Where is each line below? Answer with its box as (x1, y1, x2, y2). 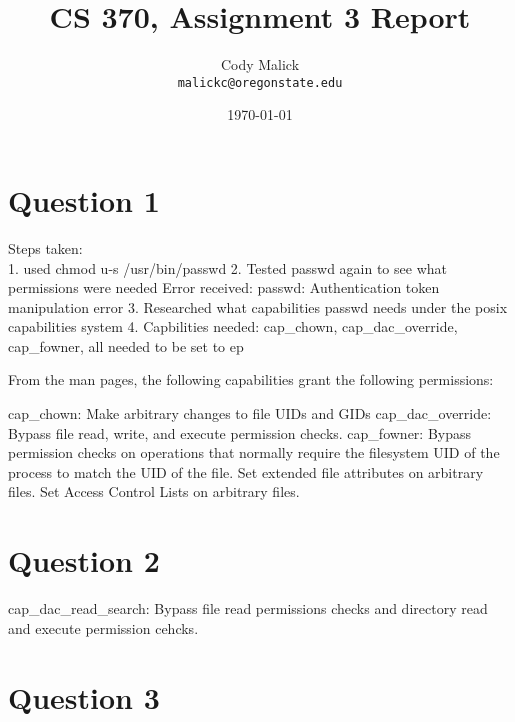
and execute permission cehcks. (8, 617, 199, 638)
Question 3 (8, 676, 160, 717)
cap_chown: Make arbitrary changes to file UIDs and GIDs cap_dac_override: (8, 403, 492, 424)
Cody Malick (220, 54, 300, 75)
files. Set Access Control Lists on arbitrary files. (8, 481, 300, 502)
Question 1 (8, 179, 160, 220)
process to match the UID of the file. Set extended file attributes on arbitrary (8, 461, 484, 482)
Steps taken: (8, 237, 83, 258)
